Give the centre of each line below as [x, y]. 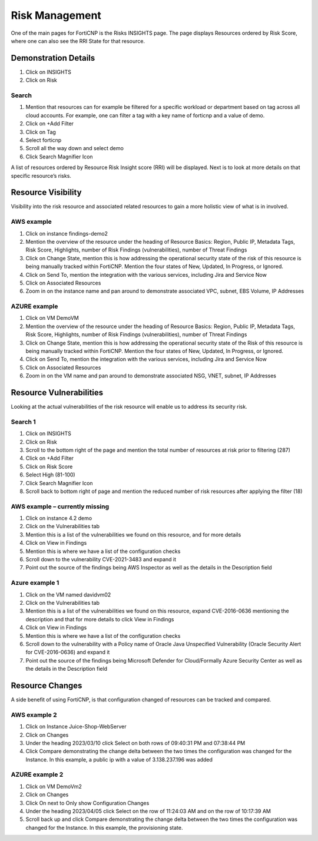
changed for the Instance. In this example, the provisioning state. [104, 827]
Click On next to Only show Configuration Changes [87, 803]
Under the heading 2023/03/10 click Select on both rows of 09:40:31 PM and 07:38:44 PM [135, 743]
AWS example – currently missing [60, 506]
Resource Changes [47, 685]
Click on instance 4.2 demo [59, 518]
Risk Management [56, 15]
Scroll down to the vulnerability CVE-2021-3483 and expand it [101, 559]
